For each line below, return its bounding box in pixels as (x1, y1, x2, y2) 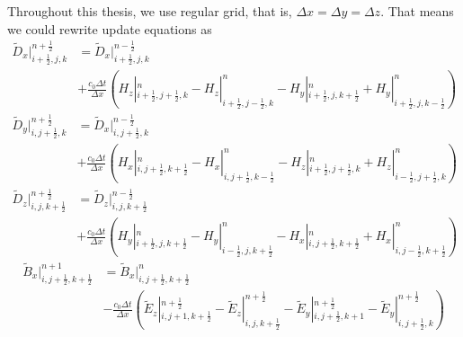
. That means (380, 2, 454, 20)
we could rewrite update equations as (7, 19, 212, 38)
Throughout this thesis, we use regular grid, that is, (7, 2, 292, 20)
